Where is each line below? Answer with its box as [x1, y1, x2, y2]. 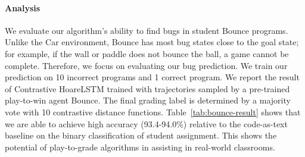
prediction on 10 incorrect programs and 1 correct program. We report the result [5, 71, 300, 83]
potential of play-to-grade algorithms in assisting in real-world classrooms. [5, 140, 275, 153]
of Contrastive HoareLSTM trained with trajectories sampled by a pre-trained [5, 82, 290, 95]
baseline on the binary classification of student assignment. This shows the [5, 129, 277, 142]
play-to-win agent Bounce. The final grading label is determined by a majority [5, 94, 291, 106]
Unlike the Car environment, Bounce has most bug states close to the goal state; [5, 36, 299, 48]
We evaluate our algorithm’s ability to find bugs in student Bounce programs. [5, 24, 288, 36]
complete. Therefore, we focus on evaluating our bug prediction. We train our [5, 59, 288, 71]
